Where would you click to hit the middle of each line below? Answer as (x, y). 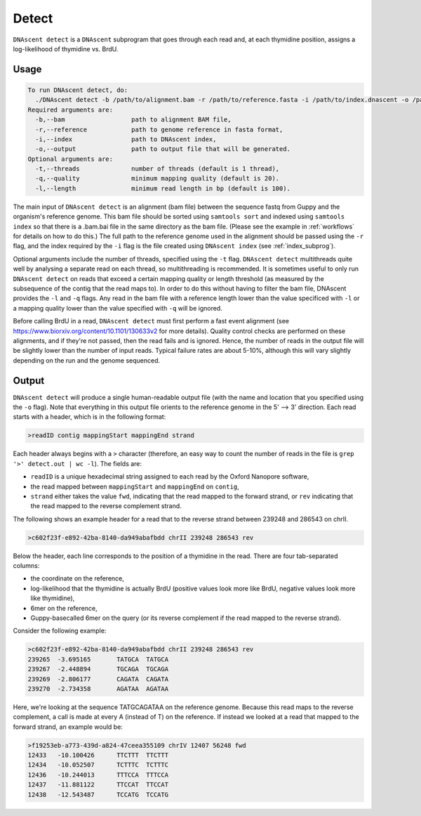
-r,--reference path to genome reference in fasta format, (159, 129)
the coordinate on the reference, (77, 578)
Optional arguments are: (71, 159)
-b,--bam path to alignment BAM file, (133, 120)
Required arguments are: (71, 110)
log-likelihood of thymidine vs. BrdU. (66, 48)
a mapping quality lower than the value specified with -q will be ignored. (118, 308)
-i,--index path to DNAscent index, (126, 139)
